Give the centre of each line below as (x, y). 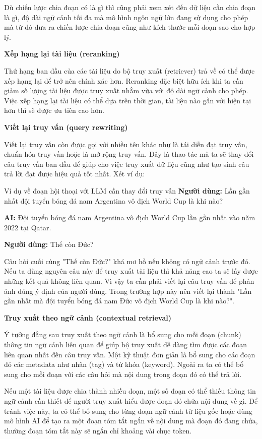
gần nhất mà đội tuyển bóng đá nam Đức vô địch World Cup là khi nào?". (119, 301)
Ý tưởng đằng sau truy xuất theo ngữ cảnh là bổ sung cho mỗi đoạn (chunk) (123, 334)
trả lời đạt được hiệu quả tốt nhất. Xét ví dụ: (75, 174)
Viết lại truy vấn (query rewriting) (66, 127)
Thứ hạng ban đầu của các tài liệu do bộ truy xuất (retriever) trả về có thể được (129, 70)
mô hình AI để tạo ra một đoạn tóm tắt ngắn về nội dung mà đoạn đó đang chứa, (131, 421)
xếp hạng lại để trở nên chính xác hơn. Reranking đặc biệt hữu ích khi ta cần (124, 80)
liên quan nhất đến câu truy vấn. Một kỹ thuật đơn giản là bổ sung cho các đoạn (130, 354)
